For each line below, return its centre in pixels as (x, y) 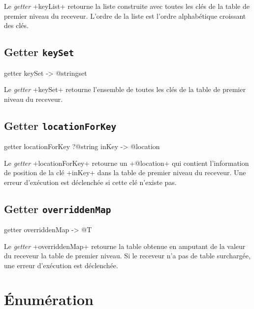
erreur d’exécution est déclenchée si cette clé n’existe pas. (90, 182)
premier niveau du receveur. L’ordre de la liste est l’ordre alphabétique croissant (125, 15)
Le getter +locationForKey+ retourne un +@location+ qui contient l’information (127, 163)
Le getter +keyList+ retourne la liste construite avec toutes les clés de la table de (127, 6)
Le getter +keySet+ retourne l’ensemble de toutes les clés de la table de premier (125, 89)
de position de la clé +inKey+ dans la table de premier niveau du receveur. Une (125, 172)
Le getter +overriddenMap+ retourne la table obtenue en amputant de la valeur (125, 246)
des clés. (16, 25)
